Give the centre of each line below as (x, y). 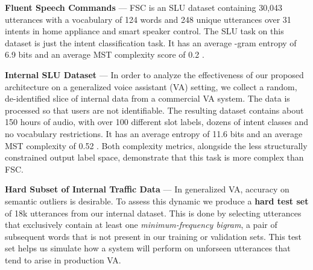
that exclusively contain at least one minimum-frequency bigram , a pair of (141, 225)
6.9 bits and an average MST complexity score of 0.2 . (105, 54)
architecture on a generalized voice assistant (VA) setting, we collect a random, (151, 86)
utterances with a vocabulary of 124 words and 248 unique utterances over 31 (148, 19)
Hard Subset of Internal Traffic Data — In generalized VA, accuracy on (147, 189)
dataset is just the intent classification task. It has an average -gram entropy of (151, 42)
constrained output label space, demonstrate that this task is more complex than (154, 157)
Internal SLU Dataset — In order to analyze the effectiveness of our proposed (154, 74)
